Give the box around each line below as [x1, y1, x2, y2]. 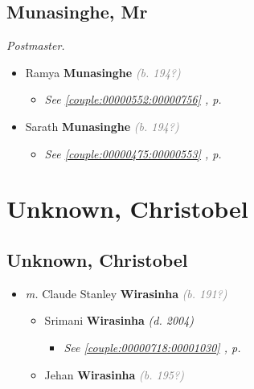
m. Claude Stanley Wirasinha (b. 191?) [25, 285, 227, 301]
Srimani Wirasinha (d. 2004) [44, 312, 195, 329]
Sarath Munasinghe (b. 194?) [25, 117, 179, 134]
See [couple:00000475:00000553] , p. [44, 145, 222, 162]
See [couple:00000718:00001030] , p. [63, 338, 241, 355]
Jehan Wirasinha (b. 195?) [44, 366, 184, 383]
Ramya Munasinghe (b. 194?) [25, 63, 181, 80]
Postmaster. [6, 37, 65, 54]
